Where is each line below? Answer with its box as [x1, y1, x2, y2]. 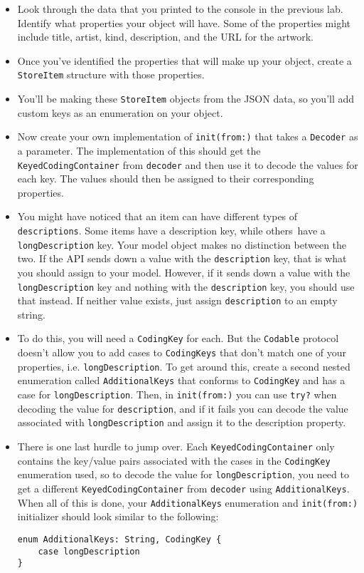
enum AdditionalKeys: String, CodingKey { [17, 534, 222, 544]
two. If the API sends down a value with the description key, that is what [17, 251, 347, 266]
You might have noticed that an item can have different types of [17, 209, 298, 224]
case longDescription [38, 546, 140, 557]
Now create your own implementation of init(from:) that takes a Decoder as [17, 129, 358, 144]
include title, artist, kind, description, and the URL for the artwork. [17, 29, 314, 44]
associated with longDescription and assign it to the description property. [17, 415, 346, 430]
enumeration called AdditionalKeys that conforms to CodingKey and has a [17, 373, 346, 388]
